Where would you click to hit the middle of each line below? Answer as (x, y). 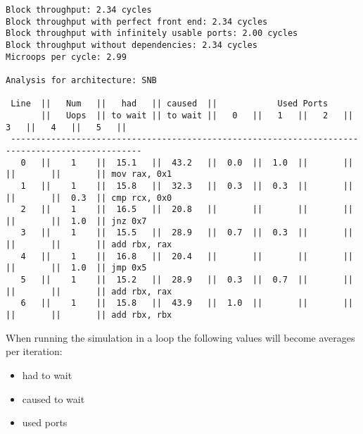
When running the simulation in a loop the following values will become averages (180, 337)
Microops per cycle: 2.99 (66, 57)
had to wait (47, 374)
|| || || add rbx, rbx (89, 315)
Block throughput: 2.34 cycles (79, 10)
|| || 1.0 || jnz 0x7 (76, 221)
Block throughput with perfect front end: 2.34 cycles (137, 21)
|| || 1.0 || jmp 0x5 (76, 268)
